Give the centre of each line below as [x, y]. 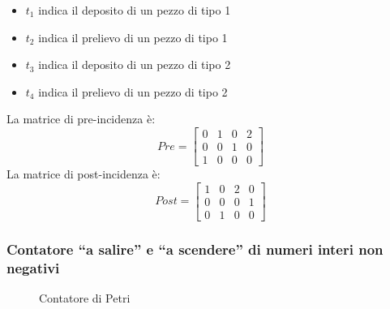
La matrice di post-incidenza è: [84, 174]
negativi [33, 267]
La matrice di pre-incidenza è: [81, 119]
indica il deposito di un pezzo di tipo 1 [135, 10]
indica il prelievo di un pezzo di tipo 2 [133, 91]
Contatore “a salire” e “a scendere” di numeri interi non [195, 249]
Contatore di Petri [85, 297]
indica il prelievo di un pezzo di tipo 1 [133, 37]
